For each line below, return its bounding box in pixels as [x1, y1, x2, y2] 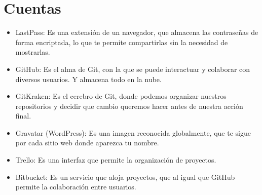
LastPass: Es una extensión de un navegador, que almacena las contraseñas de [15, 27, 258, 37]
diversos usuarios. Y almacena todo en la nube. [15, 73, 162, 84]
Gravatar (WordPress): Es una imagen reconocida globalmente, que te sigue [15, 127, 251, 138]
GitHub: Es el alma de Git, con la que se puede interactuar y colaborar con [15, 63, 250, 74]
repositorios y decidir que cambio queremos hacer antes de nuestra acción [15, 100, 243, 111]
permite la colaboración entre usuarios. [15, 181, 136, 192]
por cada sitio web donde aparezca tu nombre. [15, 137, 159, 148]
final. [15, 110, 31, 121]
